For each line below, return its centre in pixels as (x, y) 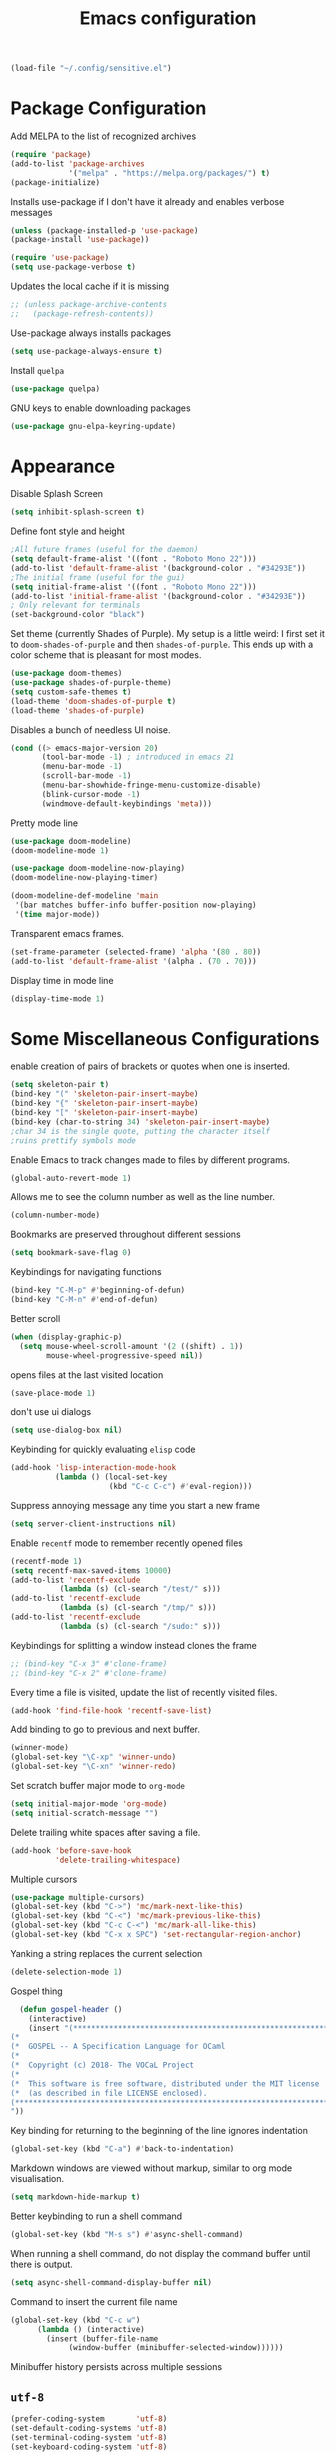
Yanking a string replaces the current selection (106, 1953)
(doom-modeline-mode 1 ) (60, 850)
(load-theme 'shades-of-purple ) (77, 710)
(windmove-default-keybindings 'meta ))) (127, 803)
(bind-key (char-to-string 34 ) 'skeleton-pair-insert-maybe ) (140, 1122)
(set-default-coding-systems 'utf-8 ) (89, 2428)
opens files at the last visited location (87, 1374)
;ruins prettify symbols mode (73, 1140)
